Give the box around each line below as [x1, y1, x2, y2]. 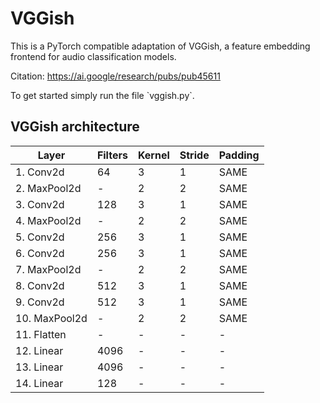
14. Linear [15, 376, 64, 390]
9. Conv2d [15, 295, 65, 309]
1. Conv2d [15, 165, 65, 179]
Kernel [137, 148, 170, 162]
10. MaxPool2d [15, 311, 88, 325]
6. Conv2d [15, 246, 65, 260]
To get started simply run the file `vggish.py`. [10, 89, 195, 101]
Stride [179, 148, 210, 162]
